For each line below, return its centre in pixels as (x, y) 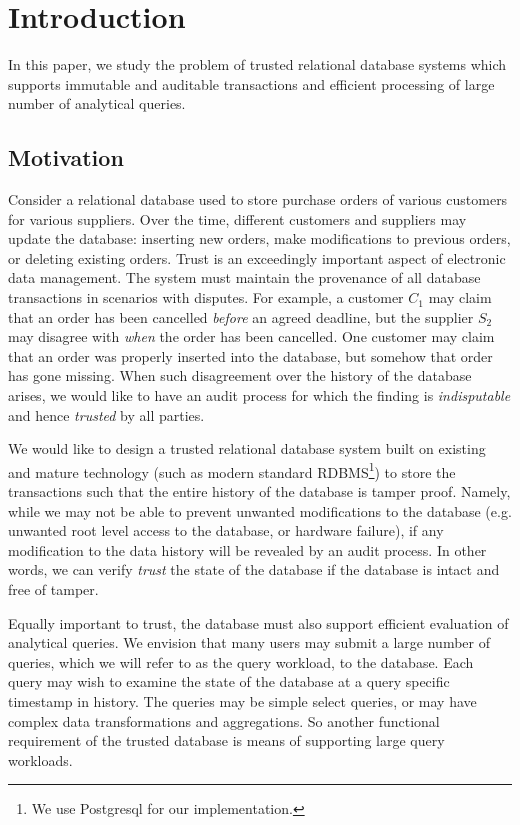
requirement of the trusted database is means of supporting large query (226, 740)
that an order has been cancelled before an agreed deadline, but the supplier (241, 316)
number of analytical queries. (97, 103)
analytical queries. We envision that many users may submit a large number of (249, 642)
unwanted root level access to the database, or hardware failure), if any (226, 530)
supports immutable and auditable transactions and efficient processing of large (251, 83)
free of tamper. (53, 589)
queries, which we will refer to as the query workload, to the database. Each (241, 661)
